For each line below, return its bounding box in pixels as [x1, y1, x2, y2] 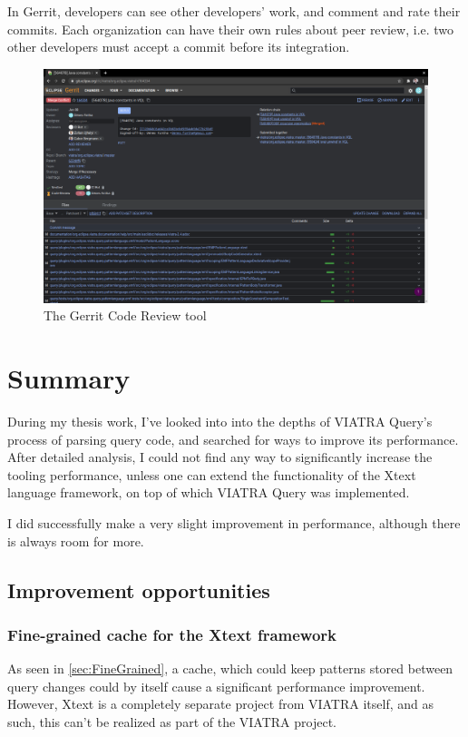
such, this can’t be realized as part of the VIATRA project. [7, 712, 336, 731]
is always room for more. [7, 531, 144, 550]
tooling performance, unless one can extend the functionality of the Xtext [7, 465, 416, 484]
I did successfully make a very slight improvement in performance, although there [7, 514, 461, 533]
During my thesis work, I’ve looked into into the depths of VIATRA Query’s [7, 412, 433, 431]
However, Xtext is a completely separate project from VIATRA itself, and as [7, 694, 434, 713]
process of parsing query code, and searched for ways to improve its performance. [7, 429, 459, 448]
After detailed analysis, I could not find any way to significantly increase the [7, 447, 433, 467]
